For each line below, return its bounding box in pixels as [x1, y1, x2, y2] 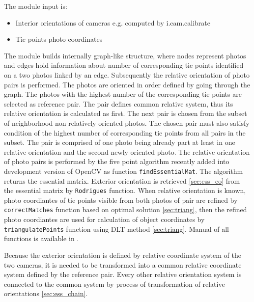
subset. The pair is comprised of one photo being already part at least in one [4, 137, 235, 147]
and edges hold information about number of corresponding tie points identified [4, 60, 244, 70]
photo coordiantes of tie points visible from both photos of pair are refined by [4, 194, 238, 205]
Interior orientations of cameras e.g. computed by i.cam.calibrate [15, 17, 211, 27]
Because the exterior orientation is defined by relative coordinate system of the [4, 249, 241, 260]
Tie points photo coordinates [15, 34, 103, 44]
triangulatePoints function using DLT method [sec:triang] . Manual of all [4, 223, 229, 234]
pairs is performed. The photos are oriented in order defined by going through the [4, 79, 251, 89]
